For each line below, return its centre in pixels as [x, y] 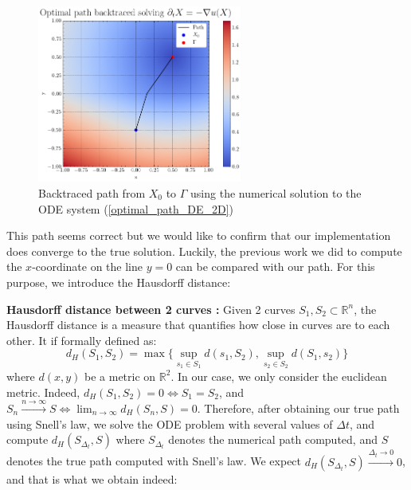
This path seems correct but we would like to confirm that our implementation [199, 235]
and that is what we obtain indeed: [92, 478]
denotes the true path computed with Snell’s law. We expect [154, 461]
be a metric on [120, 376]
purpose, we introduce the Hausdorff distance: [119, 282]
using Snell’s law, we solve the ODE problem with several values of [170, 423]
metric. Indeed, [43, 392]
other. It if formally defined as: [82, 340]
